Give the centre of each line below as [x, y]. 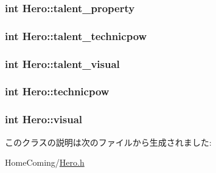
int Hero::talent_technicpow [76, 36]
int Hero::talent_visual [62, 63]
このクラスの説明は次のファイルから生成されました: [108, 142]
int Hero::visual [44, 119]
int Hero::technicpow [57, 91]
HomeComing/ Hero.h [45, 162]
